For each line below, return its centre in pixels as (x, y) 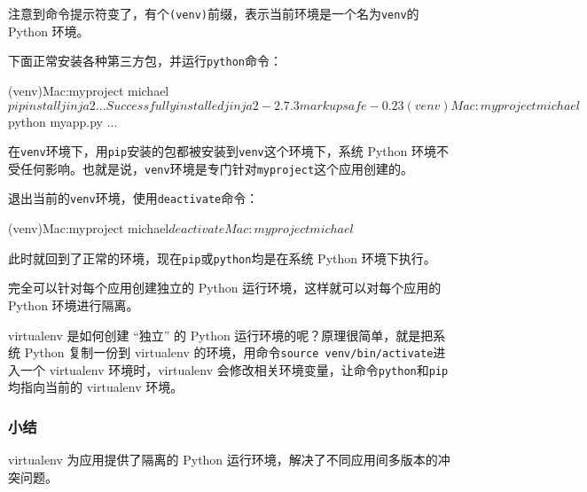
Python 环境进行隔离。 (74, 305)
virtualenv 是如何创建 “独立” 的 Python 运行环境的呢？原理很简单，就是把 (221, 335)
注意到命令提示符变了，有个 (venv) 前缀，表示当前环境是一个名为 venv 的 (214, 13)
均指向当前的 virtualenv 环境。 (96, 387)
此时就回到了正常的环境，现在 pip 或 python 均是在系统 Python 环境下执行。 (222, 258)
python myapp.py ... (63, 121)
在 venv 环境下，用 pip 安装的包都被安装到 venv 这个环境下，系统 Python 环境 (223, 151)
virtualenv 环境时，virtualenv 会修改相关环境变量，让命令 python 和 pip (249, 369)
